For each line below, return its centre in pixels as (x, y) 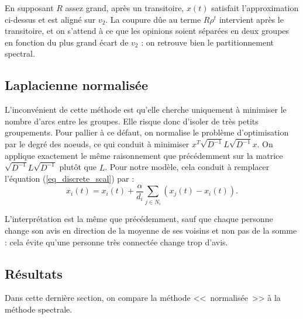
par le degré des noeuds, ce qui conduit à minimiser (97, 144)
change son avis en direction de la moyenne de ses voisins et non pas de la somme (151, 230)
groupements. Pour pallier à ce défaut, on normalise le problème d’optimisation (147, 132)
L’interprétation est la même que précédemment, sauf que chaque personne (139, 219)
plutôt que (78, 167)
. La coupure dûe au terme (153, 19)
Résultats (34, 273)
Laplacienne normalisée (76, 85)
